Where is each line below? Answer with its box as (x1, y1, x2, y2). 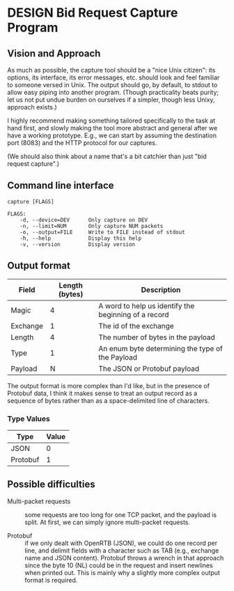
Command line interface (7, 180, 114, 192)
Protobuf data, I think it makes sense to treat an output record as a (7, 389, 198, 397)
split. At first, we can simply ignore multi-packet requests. (24, 518, 190, 526)
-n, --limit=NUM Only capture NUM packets (19, 222, 164, 229)
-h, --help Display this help (19, 235, 141, 242)
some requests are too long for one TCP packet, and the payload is (24, 510, 217, 519)
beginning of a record (98, 309, 169, 319)
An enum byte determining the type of (98, 344, 223, 353)
